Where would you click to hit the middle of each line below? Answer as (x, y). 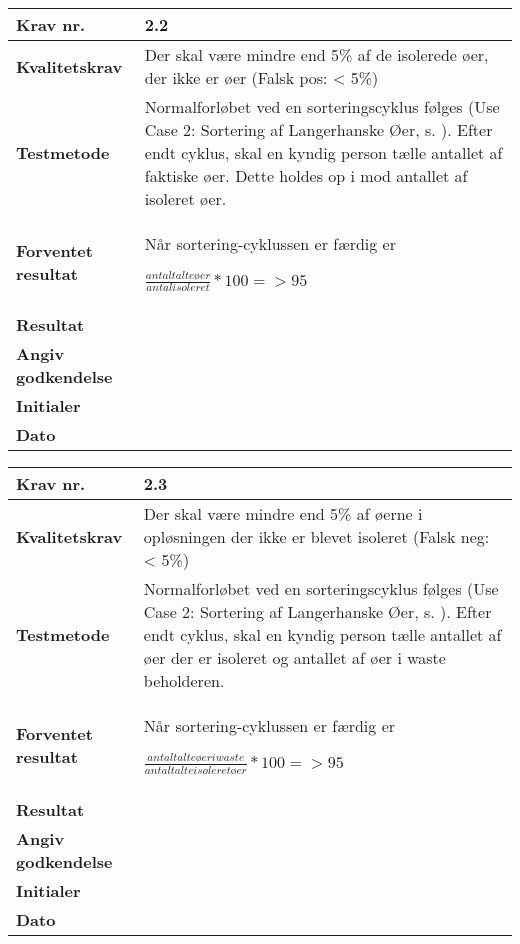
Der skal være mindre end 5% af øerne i (283, 514)
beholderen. (184, 681)
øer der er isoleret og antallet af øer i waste (294, 658)
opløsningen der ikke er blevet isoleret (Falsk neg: (316, 537)
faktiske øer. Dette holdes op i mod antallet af (306, 175)
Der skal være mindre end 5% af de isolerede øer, (316, 54)
